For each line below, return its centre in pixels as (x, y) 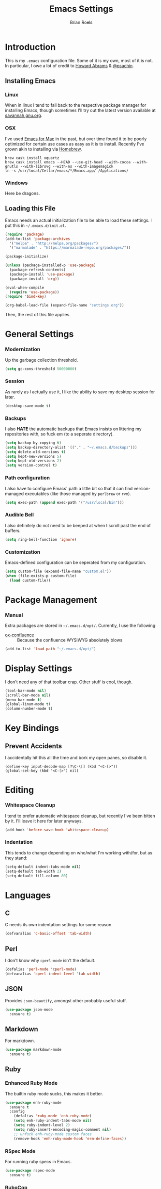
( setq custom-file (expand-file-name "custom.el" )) (58, 571)
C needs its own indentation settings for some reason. (59, 925)
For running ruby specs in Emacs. (38, 1161)
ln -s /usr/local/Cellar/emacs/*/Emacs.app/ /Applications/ (67, 171)
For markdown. (20, 1041)
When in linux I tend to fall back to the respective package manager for (76, 105)
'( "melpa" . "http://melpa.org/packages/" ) (54, 243)
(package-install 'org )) (34, 279)
